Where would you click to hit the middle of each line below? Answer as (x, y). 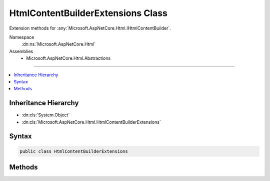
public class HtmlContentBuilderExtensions (74, 151)
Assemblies (21, 51)
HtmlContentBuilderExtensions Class (88, 13)
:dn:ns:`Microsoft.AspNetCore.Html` (59, 44)
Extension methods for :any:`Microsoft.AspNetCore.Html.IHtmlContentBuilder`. (90, 28)
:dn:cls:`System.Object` (46, 115)
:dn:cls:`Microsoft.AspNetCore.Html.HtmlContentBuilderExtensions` (91, 122)
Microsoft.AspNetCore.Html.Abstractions (68, 58)
